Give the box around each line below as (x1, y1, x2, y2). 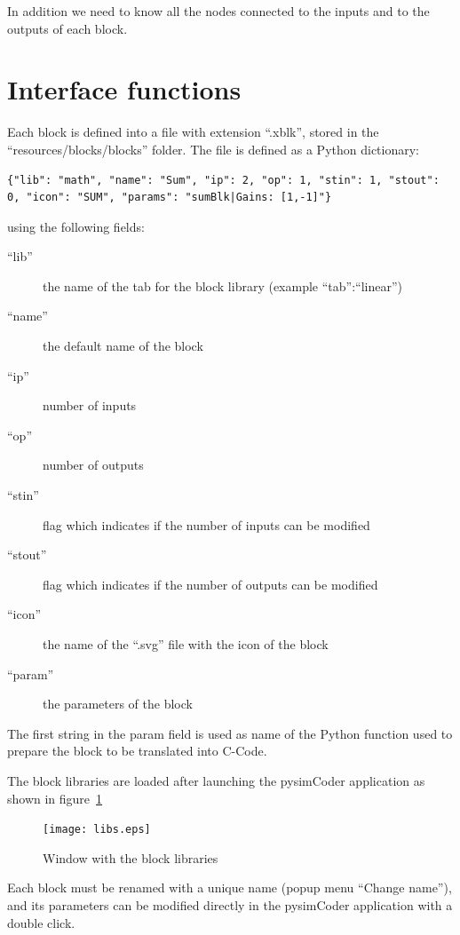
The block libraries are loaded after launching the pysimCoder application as (7, 771, 425, 789)
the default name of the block (43, 337, 203, 355)
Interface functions (7, 71, 242, 107)
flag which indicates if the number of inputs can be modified (43, 515, 370, 534)
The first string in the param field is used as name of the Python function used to (7, 724, 453, 742)
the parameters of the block (43, 694, 193, 713)
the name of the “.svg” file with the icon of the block (43, 635, 329, 653)
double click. (7, 913, 75, 931)
